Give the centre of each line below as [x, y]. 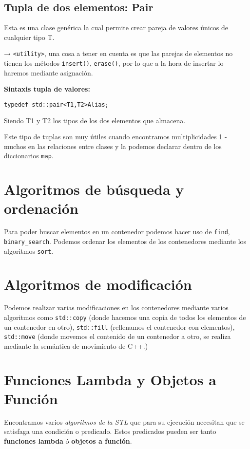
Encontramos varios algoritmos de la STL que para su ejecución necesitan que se [124, 421]
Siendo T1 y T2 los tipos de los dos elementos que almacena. [95, 120]
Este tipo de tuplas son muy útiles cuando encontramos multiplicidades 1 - [115, 137]
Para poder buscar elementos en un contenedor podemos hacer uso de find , [117, 232]
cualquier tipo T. [29, 37]
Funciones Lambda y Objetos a [110, 379]
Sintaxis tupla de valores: [47, 89]
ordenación [41, 208]
